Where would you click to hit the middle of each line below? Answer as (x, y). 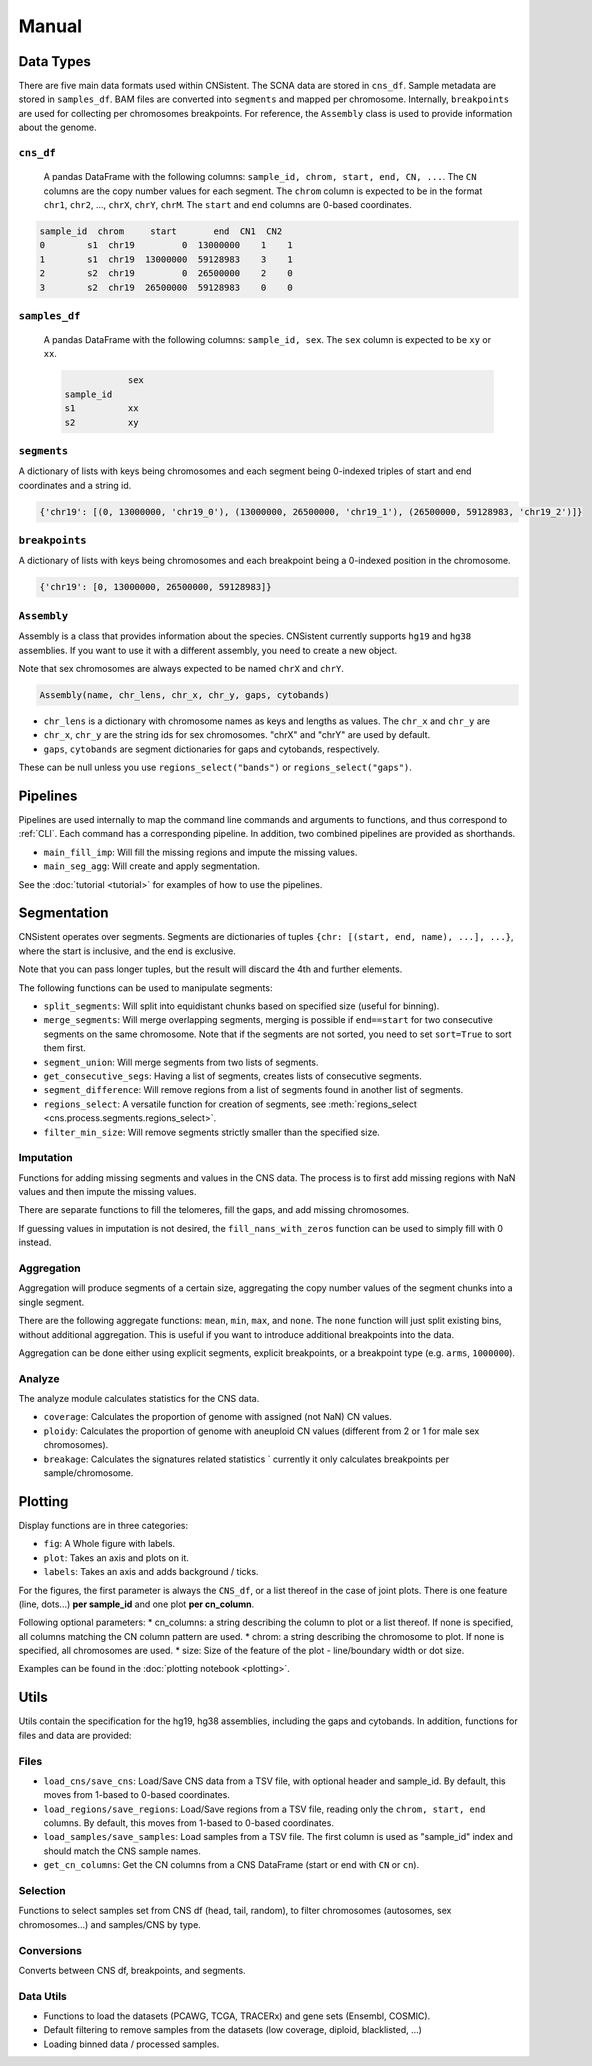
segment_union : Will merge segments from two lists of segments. (181, 1062)
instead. (35, 1242)
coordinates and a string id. (75, 485)
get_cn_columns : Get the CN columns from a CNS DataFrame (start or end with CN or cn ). (231, 1865)
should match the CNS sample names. (122, 1851)
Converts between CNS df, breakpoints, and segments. (132, 1970)
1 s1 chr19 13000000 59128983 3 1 (166, 259)
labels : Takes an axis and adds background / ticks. (151, 1572)
